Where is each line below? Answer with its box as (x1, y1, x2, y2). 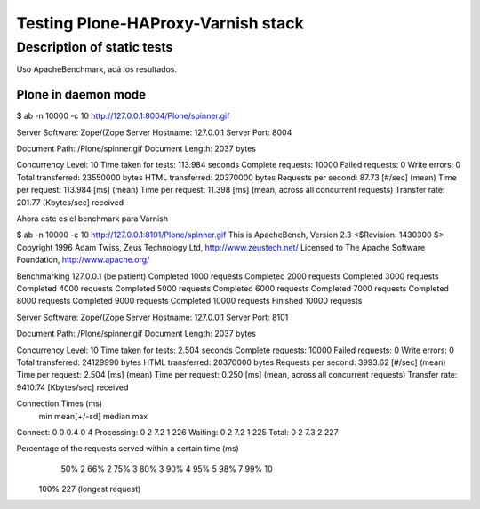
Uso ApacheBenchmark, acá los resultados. (16, 64, 178, 75)
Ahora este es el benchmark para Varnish (16, 213, 169, 224)
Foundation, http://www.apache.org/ (16, 254, 150, 266)
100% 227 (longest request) (38, 484, 141, 495)
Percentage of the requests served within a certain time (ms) (16, 443, 239, 454)
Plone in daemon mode (16, 87, 147, 102)
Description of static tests (16, 39, 173, 55)
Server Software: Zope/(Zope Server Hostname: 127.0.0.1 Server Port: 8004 (16, 127, 292, 138)
